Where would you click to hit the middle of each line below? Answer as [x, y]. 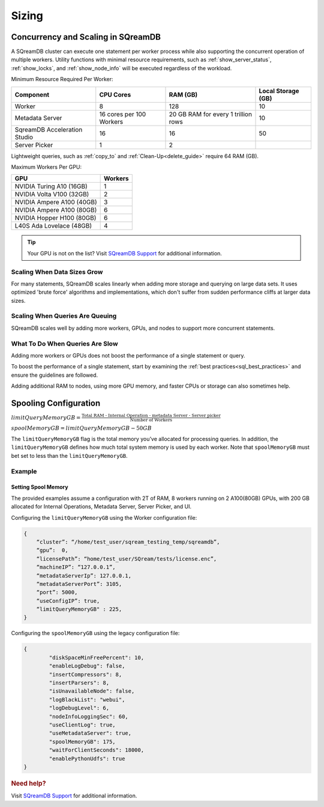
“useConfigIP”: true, [68, 601]
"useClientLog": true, [82, 725]
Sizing [27, 16]
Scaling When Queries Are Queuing [64, 316]
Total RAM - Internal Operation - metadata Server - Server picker [151, 416]
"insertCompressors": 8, [85, 674]
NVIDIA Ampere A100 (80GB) [56, 210]
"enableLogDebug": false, [87, 666]
